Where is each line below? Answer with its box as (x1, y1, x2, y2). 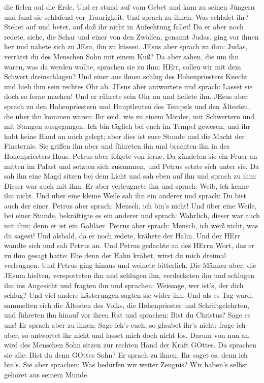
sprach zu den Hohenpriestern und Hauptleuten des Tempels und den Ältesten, (4, 100, 250, 111)
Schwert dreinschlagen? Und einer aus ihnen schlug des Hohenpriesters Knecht (4, 71, 248, 82)
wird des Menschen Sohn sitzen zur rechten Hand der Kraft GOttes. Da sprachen (4, 339, 257, 350)
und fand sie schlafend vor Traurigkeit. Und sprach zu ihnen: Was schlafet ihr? (4, 11, 249, 22)
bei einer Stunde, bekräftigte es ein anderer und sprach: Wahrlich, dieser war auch (4, 210, 260, 221)
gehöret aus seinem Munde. (4, 369, 89, 379)
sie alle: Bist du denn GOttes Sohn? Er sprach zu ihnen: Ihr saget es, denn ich (4, 349, 248, 360)
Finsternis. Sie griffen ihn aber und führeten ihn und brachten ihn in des (4, 141, 230, 151)
